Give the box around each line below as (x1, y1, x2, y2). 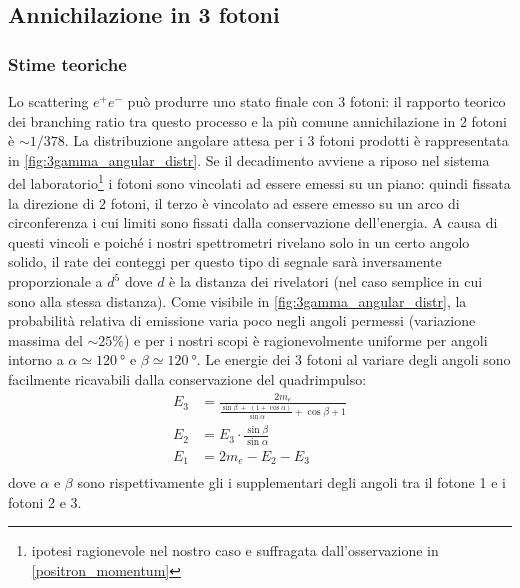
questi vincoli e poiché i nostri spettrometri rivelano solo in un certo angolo (8, 231, 470, 252)
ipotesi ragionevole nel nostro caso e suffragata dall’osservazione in (31, 540, 439, 561)
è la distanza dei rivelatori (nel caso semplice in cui (169, 271, 483, 291)
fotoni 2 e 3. (8, 491, 82, 512)
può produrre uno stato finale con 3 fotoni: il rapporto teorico (127, 91, 506, 111)
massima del (8, 329, 83, 350)
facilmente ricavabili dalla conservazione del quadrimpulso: (8, 368, 367, 389)
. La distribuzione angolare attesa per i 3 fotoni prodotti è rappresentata (64, 130, 509, 151)
